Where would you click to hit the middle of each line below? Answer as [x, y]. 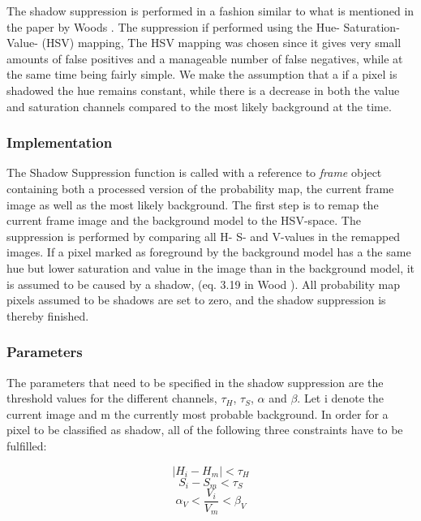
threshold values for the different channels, [112, 398]
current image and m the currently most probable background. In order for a [198, 413]
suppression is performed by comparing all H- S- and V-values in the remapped [204, 236]
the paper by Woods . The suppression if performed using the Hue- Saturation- [203, 26]
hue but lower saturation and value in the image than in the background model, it [211, 267]
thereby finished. [48, 315]
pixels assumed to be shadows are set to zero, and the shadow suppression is [196, 300]
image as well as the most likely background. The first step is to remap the [193, 204]
